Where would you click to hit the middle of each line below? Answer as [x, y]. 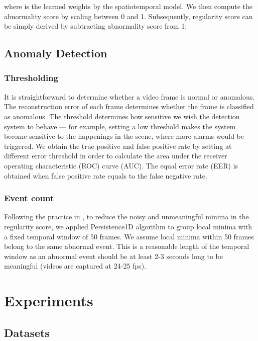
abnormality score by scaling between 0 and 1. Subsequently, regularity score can [128, 16]
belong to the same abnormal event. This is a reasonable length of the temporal [127, 246]
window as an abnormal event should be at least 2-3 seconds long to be [113, 256]
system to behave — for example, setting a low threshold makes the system [120, 126]
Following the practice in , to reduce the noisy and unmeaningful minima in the [126, 217]
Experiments [49, 301]
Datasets [27, 332]
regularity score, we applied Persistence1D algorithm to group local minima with [128, 226]
